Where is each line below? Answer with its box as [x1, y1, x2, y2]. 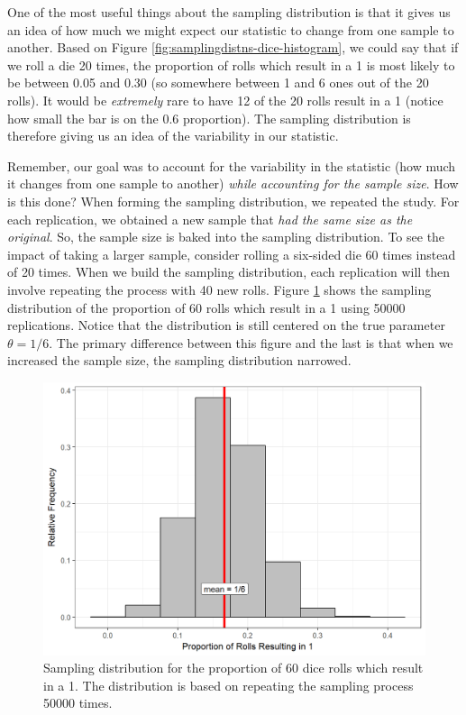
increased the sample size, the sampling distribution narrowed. [7, 351, 352, 370]
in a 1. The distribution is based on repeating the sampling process [43, 675, 414, 694]
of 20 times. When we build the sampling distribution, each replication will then [7, 262, 451, 281]
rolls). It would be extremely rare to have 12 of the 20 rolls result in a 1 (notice [7, 90, 443, 109]
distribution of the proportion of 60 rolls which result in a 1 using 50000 [7, 298, 406, 316]
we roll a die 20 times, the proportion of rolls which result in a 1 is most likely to [7, 55, 455, 74]
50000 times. [43, 693, 113, 712]
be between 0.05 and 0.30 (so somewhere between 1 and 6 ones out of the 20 [7, 73, 429, 92]
